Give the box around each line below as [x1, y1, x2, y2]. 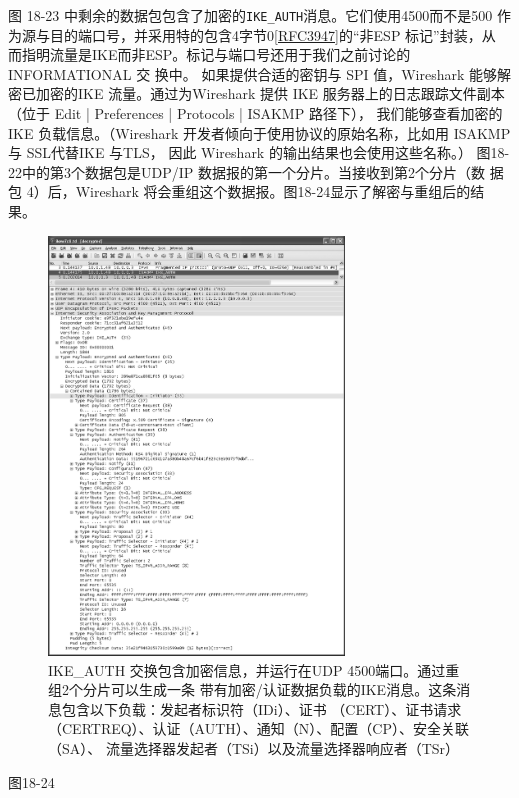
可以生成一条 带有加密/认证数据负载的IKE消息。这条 [110, 679, 457, 700]
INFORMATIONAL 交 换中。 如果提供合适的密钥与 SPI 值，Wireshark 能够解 [8, 63, 511, 84]
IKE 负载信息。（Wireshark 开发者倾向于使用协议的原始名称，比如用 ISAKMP [8, 122, 511, 143]
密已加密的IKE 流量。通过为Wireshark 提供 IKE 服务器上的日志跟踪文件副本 [8, 83, 505, 104]
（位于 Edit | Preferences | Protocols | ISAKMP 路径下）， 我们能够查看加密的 [8, 103, 503, 124]
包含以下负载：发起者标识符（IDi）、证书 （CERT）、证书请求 [61, 698, 462, 719]
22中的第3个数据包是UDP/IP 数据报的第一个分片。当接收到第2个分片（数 [8, 161, 485, 182]
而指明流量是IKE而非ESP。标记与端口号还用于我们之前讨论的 [8, 44, 411, 65]
